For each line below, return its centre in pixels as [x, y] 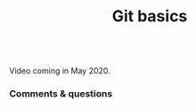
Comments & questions [61, 94]
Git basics [150, 16]
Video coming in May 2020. [60, 71]
